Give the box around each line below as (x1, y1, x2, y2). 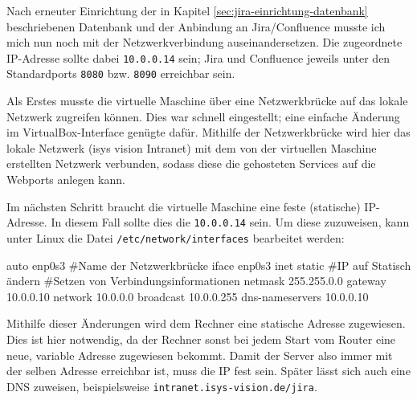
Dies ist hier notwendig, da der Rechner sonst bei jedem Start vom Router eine (6, 330, 396, 347)
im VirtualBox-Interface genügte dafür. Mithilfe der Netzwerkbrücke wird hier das (6, 124, 411, 141)
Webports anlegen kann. (6, 171, 125, 188)
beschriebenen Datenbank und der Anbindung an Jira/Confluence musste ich (6, 18, 386, 35)
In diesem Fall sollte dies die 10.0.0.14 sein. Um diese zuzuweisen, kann (51, 214, 410, 231)
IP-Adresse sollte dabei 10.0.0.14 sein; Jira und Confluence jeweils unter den (6, 49, 390, 66)
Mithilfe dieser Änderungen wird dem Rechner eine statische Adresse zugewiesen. (6, 315, 406, 332)
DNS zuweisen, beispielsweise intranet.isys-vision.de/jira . (6, 378, 317, 394)
